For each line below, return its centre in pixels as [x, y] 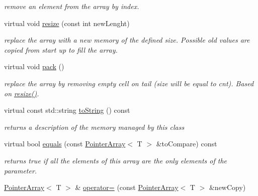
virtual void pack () [34, 66]
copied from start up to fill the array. [61, 49]
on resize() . [22, 93]
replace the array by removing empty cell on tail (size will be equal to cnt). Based [129, 83]
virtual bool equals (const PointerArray [65, 144]
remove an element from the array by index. [72, 6]
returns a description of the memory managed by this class [94, 127]
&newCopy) [227, 187]
